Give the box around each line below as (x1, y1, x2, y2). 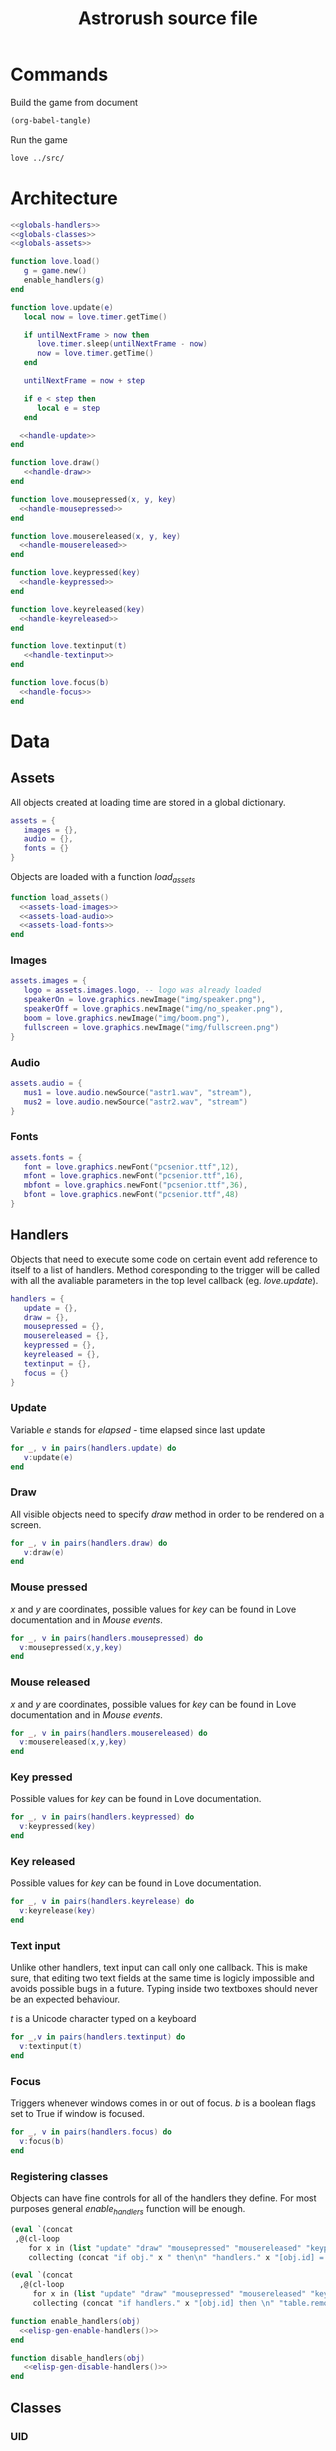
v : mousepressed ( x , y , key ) (19, 1642, 123, 1652)
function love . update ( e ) (10, 302, 114, 312)
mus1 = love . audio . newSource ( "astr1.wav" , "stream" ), (23, 1087, 253, 1097)
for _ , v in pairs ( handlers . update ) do (10, 1443, 177, 1453)
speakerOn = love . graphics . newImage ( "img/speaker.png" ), (23, 995, 267, 1005)
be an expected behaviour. (10, 1993, 121, 2006)
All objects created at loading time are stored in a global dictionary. (10, 796, 287, 808)
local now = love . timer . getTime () (23, 312, 168, 322)
